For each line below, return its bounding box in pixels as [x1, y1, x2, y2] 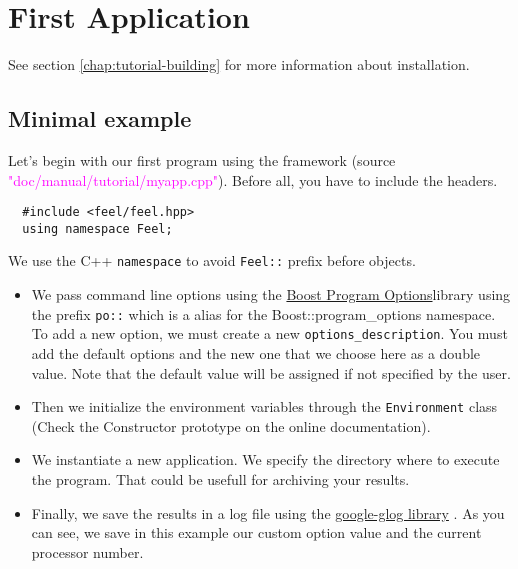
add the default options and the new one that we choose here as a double [31, 342, 481, 363]
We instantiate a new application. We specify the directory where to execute [31, 449, 500, 470]
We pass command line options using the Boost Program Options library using [31, 284, 511, 305]
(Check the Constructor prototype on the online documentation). [31, 415, 431, 436]
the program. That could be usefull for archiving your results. [31, 469, 410, 490]
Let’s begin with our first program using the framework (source [8, 149, 396, 170]
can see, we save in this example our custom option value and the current [31, 522, 482, 543]
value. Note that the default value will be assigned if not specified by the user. [31, 362, 511, 383]
